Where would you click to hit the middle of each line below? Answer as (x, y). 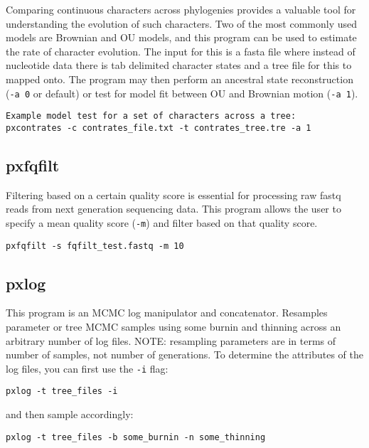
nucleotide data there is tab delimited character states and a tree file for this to (179, 65)
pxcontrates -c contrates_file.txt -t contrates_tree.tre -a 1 (159, 128)
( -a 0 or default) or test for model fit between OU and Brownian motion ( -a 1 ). (182, 93)
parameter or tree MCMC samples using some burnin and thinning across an (173, 327)
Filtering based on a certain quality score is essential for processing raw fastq (173, 194)
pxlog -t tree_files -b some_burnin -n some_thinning (136, 437)
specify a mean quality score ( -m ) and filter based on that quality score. (162, 222)
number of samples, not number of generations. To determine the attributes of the (184, 354)
